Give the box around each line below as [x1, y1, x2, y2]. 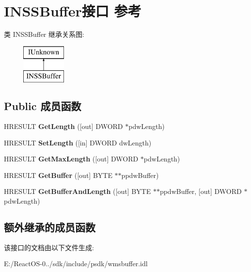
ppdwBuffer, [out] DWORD [159, 186, 242, 196]
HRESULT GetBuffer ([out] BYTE [4, 170, 112, 180]
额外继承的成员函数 [4, 220, 95, 235]
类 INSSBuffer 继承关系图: [4, 29, 84, 39]
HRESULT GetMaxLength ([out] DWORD [4, 154, 139, 164]
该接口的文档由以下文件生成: [4, 242, 94, 252]
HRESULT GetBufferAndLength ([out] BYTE [4, 186, 151, 196]
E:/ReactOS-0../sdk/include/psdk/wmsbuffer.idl [4, 258, 148, 269]
